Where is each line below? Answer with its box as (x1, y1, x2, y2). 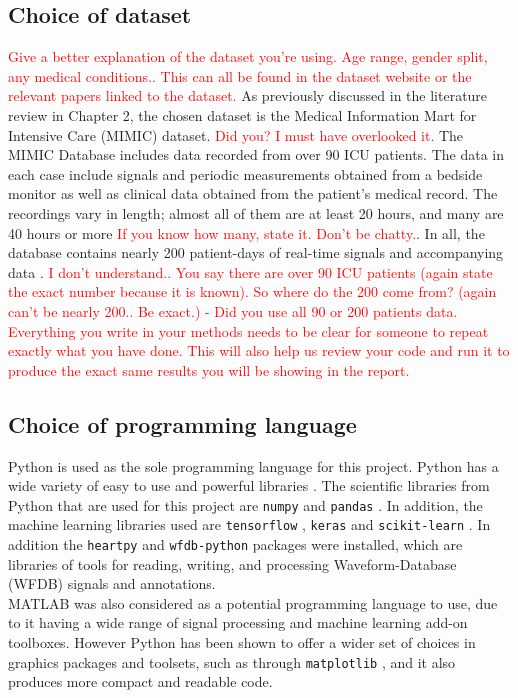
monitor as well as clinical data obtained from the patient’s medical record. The (8, 183, 498, 204)
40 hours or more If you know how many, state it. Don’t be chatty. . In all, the (8, 222, 485, 243)
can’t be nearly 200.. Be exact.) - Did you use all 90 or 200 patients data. (8, 300, 458, 321)
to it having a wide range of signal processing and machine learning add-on (8, 612, 468, 633)
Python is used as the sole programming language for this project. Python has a (8, 455, 499, 476)
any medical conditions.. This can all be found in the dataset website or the (8, 65, 472, 86)
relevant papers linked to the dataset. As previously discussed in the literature (8, 85, 488, 106)
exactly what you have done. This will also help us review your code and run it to (8, 340, 510, 361)
